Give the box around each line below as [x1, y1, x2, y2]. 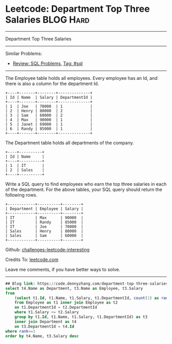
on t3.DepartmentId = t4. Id [14, 324, 74, 329]
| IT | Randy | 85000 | [5, 220, 83, 225]
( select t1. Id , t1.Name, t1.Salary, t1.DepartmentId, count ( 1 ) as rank [14, 295, 170, 300]
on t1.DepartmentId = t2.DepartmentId [14, 305, 97, 310]
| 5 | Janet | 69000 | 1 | [5, 121, 93, 127]
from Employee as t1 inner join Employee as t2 [14, 300, 118, 305]
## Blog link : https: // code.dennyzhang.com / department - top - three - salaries [5, 281, 168, 286]
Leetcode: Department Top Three [5, 3, 150, 15]
